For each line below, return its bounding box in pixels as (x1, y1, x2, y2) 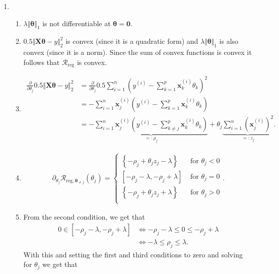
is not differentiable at (42, 18, 111, 28)
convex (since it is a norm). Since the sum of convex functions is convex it (23, 47, 252, 57)
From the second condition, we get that (23, 212, 145, 222)
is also (219, 36, 239, 46)
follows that (23, 56, 60, 67)
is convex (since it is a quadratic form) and (65, 36, 198, 46)
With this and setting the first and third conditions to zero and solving (23, 249, 243, 259)
